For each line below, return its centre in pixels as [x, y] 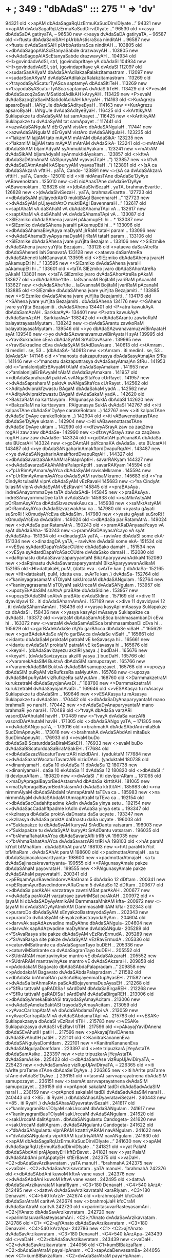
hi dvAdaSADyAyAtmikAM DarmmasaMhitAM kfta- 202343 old [86, 906]
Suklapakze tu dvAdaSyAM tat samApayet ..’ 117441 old [63, 121]
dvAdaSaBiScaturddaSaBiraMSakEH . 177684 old [57, 748]
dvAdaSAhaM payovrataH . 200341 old [46, 874]
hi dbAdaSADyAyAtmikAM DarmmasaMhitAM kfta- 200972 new [87, 901]
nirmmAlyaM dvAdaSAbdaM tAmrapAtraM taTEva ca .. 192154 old [75, 797]
